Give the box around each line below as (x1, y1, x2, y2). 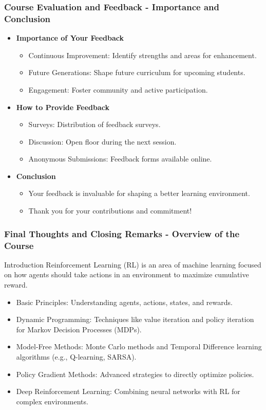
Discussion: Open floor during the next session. (28, 136, 177, 147)
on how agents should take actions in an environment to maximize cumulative (4, 269, 249, 280)
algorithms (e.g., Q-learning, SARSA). (16, 351, 137, 362)
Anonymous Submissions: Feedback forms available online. (28, 153, 212, 164)
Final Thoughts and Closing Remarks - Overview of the (4, 227, 240, 240)
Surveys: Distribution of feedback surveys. (28, 119, 161, 130)
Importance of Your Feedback (16, 32, 124, 43)
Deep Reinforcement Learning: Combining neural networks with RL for (16, 386, 240, 397)
